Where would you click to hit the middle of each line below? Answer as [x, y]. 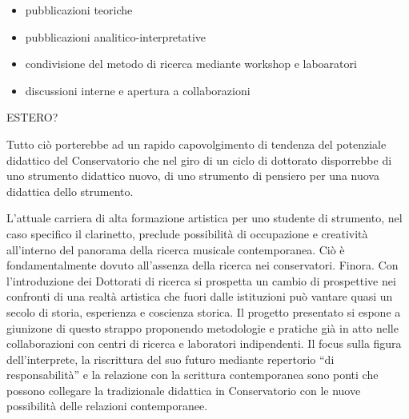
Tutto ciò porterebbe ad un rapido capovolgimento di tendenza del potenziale [196, 144]
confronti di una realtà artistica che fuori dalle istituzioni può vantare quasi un [200, 296]
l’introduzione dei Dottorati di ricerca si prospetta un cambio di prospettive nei [201, 280]
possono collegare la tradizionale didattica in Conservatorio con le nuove [184, 390]
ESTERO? [32, 117]
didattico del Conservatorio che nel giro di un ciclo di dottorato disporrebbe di [199, 160]
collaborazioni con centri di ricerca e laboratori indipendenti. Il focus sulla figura [204, 343]
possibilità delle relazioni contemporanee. [107, 406]
